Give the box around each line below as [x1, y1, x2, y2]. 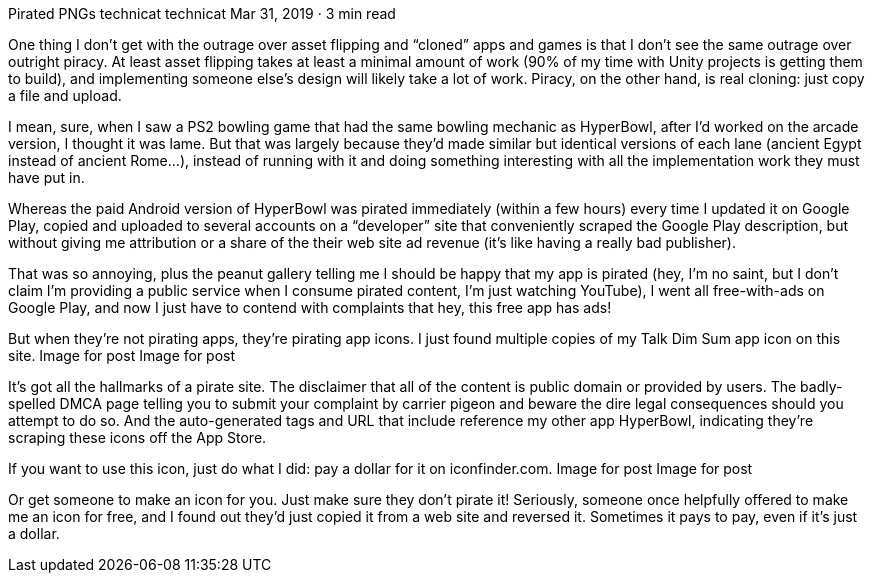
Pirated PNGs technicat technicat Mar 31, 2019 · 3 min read [8, 5, 396, 22]
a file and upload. [8, 87, 122, 104]
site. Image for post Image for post [8, 347, 236, 364]
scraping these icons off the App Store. [8, 429, 267, 446]
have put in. [8, 169, 85, 186]
